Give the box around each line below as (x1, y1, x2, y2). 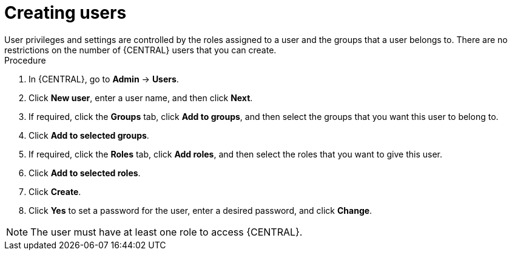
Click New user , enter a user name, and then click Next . (29, 92, 253, 103)
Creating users (4, 2, 127, 23)
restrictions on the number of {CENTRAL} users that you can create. (4, 44, 277, 55)
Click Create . (29, 186, 81, 197)
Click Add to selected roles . (29, 167, 141, 178)
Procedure (4, 55, 46, 65)
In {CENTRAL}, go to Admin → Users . (29, 73, 179, 84)
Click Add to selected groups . (29, 130, 149, 141)
